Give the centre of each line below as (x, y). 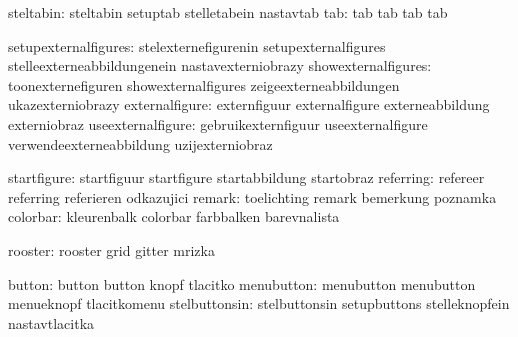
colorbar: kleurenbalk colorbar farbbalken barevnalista (174, 216)
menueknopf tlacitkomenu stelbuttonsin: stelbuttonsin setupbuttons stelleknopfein (259, 303)
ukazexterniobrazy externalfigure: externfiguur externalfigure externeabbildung (249, 104)
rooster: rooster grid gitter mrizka (111, 249)
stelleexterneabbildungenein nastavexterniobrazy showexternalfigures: (220, 65)
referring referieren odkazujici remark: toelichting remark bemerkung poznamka (252, 196)
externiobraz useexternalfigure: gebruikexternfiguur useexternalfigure (218, 123)
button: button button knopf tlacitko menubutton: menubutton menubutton (242, 283)
